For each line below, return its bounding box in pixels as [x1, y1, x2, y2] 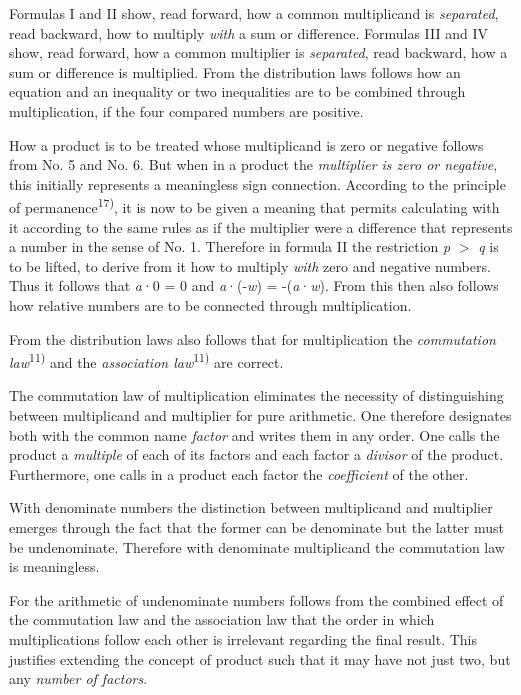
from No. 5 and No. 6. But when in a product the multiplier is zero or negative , [9, 154, 498, 175]
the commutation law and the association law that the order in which [9, 609, 435, 630]
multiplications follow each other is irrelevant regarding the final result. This [9, 628, 478, 649]
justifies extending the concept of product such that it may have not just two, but [9, 648, 511, 669]
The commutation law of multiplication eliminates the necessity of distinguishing [9, 385, 504, 406]
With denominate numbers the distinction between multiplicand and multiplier [9, 497, 493, 518]
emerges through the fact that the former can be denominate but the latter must [9, 516, 504, 537]
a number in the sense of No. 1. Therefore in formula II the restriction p [9, 236, 451, 257]
